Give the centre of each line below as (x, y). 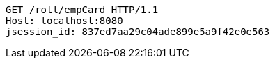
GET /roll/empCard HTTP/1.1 (82, 10)
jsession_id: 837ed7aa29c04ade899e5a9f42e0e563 (138, 32)
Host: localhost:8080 (64, 21)
